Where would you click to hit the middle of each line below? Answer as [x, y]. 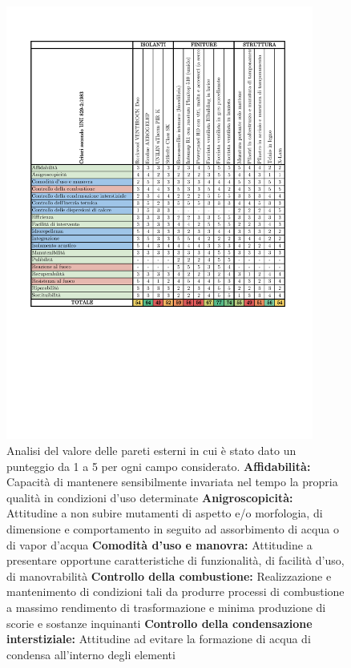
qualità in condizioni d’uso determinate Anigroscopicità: [150, 497]
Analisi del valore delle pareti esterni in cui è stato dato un [151, 451]
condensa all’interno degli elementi [91, 654]
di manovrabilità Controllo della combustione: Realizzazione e [169, 575]
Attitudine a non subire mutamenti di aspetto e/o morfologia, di [165, 513]
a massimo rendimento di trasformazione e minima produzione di [166, 607]
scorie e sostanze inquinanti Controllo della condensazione [159, 623]
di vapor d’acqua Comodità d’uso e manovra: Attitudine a [159, 544]
